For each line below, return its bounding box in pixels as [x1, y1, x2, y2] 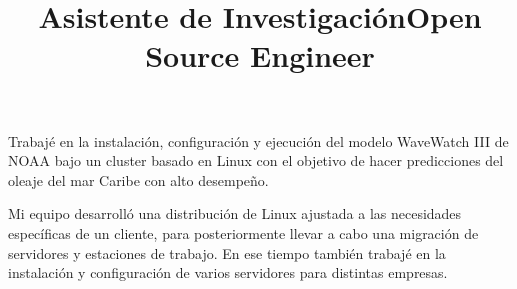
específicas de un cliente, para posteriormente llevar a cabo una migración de [8, 222, 479, 243]
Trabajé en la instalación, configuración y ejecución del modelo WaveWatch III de [8, 130, 509, 151]
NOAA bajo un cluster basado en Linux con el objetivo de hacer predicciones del [8, 150, 504, 171]
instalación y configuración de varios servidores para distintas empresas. [8, 262, 448, 283]
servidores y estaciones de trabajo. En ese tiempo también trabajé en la [8, 242, 446, 263]
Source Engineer [145, 35, 375, 76]
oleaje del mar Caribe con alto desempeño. [8, 169, 269, 190]
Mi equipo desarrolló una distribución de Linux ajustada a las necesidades [8, 203, 462, 224]
